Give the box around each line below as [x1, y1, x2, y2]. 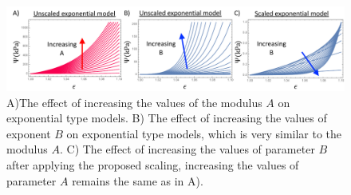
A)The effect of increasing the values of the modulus [6, 94, 262, 110]
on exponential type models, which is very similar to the [66, 125, 342, 141]
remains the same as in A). [72, 172, 203, 189]
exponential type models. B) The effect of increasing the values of [6, 109, 327, 126]
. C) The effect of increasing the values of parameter [59, 141, 315, 157]
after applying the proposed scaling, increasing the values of [6, 156, 299, 173]
